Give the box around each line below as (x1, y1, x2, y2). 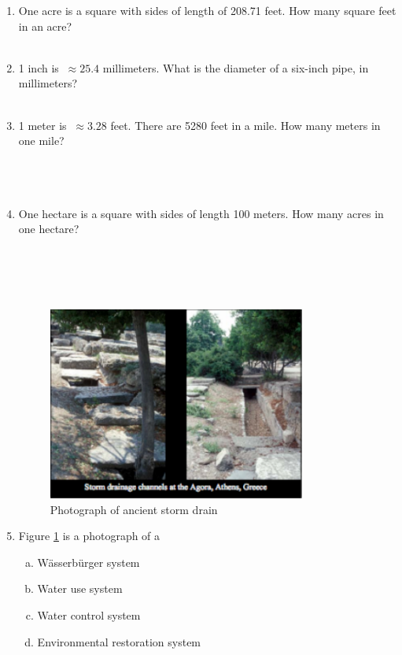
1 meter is (18, 117, 67, 133)
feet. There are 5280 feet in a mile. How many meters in (110, 117, 381, 133)
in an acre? (18, 17, 72, 34)
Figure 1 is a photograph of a (18, 527, 160, 544)
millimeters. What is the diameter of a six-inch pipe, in (102, 59, 369, 76)
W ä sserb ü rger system (37, 553, 140, 570)
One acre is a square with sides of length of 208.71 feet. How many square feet (18, 2, 396, 18)
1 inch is (18, 59, 59, 76)
